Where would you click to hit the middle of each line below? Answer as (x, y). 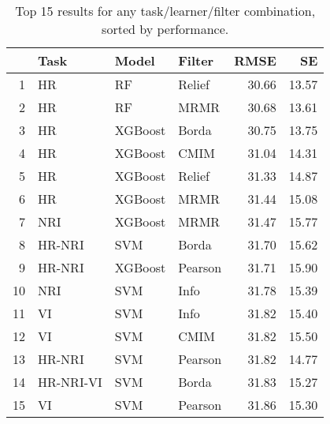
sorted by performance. (165, 29)
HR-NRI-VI (70, 382)
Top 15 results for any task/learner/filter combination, (165, 11)
